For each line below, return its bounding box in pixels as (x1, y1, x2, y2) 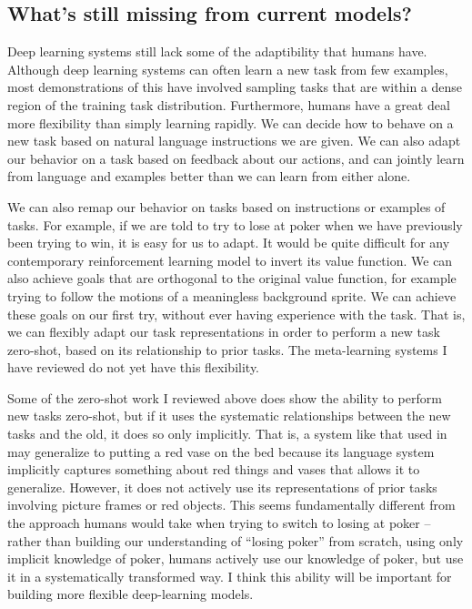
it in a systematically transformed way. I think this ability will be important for (7, 566, 452, 585)
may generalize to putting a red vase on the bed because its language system (7, 442, 435, 461)
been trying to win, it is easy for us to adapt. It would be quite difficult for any (7, 233, 450, 252)
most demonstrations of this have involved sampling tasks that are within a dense (7, 77, 463, 96)
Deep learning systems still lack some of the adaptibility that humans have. (7, 42, 427, 61)
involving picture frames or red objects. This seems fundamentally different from (7, 495, 456, 514)
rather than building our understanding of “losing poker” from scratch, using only (7, 531, 464, 550)
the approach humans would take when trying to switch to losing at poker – (7, 513, 431, 533)
